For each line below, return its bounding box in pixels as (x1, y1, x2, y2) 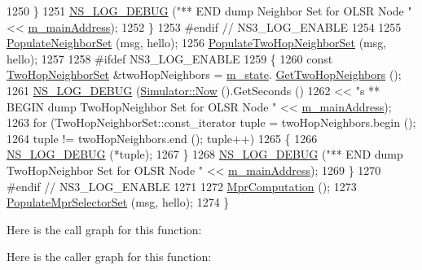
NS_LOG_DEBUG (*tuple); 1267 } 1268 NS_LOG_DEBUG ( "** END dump (7, 146, 403, 163)
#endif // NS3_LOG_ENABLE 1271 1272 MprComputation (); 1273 (7, 177, 357, 194)
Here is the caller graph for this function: (7, 248, 212, 265)
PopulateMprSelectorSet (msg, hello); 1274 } (7, 194, 230, 211)
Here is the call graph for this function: (7, 220, 202, 237)
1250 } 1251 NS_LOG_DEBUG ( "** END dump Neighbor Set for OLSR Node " (7, 2, 412, 19)
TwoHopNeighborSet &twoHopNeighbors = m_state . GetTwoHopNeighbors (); (7, 66, 402, 83)
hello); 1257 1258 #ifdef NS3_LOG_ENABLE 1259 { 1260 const (7, 50, 333, 67)
